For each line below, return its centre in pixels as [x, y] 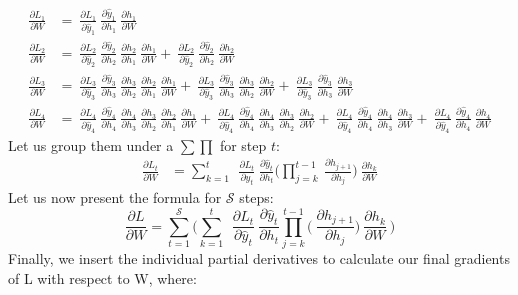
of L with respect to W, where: [102, 277]
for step [243, 144]
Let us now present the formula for [115, 197]
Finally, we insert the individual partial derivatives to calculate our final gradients [259, 258]
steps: [256, 197]
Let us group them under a [91, 144]
